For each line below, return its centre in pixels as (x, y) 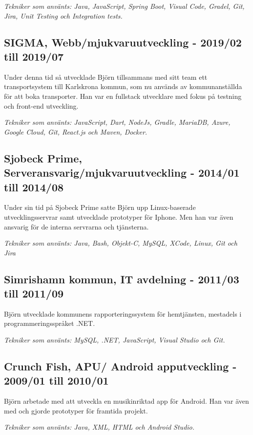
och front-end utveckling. (41, 105)
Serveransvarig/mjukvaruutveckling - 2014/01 (122, 172)
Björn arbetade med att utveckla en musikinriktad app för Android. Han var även (126, 401)
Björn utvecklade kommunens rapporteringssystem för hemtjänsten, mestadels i (123, 313)
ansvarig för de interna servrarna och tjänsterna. (76, 226)
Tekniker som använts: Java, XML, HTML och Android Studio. (99, 427)
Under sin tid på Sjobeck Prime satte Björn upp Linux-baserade (100, 207)
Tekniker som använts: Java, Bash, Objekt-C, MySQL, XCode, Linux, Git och (121, 243)
